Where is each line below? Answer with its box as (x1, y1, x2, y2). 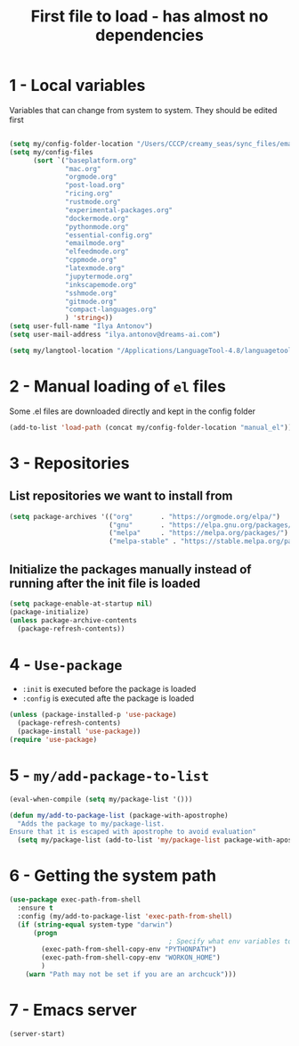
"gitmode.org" (65, 297, 117, 306)
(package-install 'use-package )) (17, 727, 141, 737)
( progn (32, 928, 58, 937)
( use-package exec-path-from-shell (9, 895, 141, 904)
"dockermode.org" (65, 214, 129, 223)
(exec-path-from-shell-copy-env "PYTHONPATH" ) (41, 945, 217, 954)
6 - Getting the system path (9, 866, 216, 886)
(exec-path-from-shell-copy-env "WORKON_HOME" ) (41, 953, 221, 962)
